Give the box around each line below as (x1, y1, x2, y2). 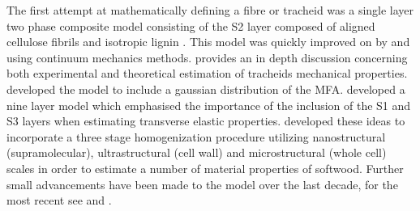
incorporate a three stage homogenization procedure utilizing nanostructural (6, 128, 386, 145)
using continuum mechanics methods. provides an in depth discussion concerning (6, 49, 408, 65)
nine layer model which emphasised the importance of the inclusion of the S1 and (6, 96, 411, 113)
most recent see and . (6, 192, 112, 209)
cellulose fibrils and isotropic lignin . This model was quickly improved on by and (6, 33, 410, 50)
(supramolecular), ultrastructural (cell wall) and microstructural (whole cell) (6, 144, 387, 161)
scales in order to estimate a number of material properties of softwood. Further (6, 159, 404, 176)
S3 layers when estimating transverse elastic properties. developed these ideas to (6, 112, 405, 129)
